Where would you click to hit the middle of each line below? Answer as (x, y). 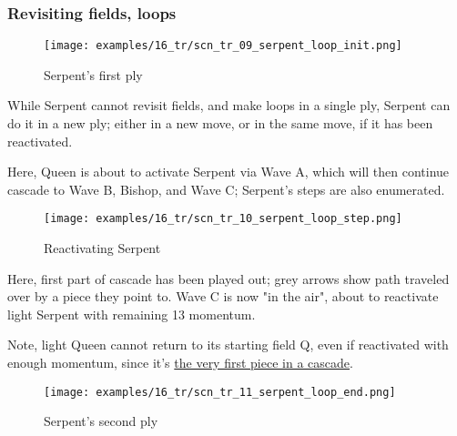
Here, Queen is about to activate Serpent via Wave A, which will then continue (228, 172)
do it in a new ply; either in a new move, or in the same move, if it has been (220, 123)
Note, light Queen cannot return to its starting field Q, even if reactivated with (228, 345)
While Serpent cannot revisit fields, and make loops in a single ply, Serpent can (229, 105)
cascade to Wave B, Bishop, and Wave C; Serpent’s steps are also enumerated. (226, 189)
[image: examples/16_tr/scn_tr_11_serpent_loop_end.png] (220, 392)
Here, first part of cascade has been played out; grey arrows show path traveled (228, 278)
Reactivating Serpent (102, 248)
